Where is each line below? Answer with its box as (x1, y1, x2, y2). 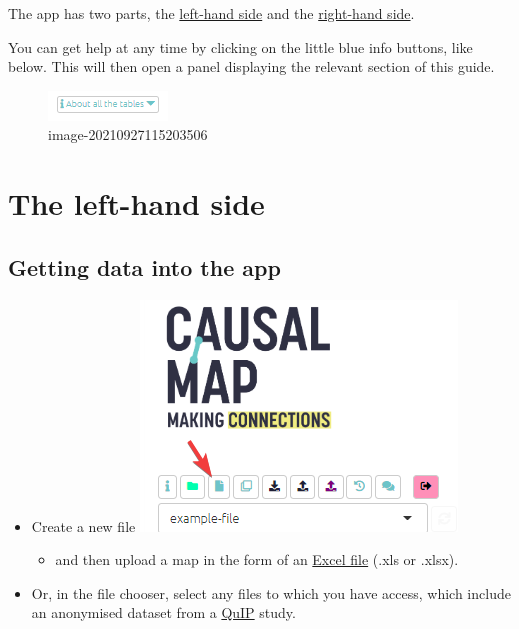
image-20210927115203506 (48, 124, 208, 145)
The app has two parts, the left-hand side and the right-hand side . (8, 3, 415, 23)
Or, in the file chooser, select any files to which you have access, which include (31, 582, 511, 603)
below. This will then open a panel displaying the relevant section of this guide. (8, 56, 495, 77)
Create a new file (31, 515, 136, 536)
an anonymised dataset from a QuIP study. (31, 602, 296, 623)
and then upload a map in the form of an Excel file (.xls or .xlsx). (55, 549, 459, 570)
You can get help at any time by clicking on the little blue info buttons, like (8, 36, 473, 57)
